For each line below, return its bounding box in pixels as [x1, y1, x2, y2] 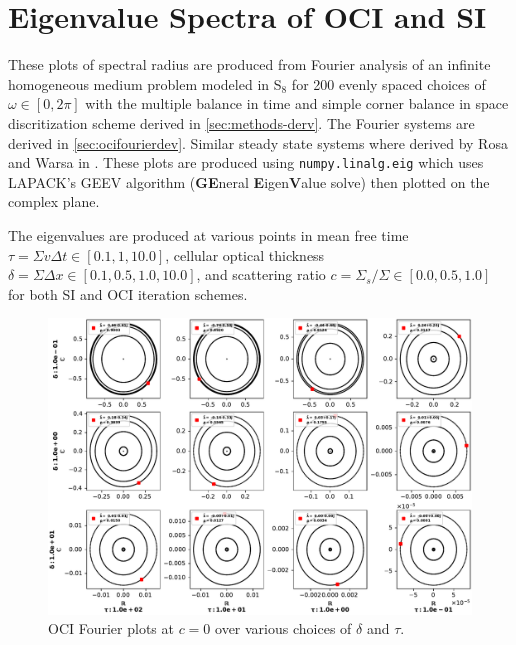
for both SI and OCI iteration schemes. [8, 283, 248, 304]
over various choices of [215, 618, 352, 639]
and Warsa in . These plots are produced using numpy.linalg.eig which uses [8, 152, 484, 173]
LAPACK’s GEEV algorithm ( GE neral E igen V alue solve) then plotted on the [8, 171, 490, 192]
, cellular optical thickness [165, 244, 325, 265]
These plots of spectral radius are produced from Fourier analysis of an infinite [8, 54, 491, 75]
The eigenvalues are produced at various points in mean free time [8, 224, 409, 245]
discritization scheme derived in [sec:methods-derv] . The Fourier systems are [8, 112, 475, 133]
